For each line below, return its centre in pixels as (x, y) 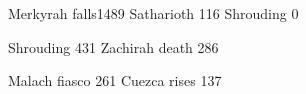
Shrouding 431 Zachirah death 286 (113, 46)
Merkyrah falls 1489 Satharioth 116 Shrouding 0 (153, 13)
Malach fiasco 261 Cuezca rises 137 (115, 80)
